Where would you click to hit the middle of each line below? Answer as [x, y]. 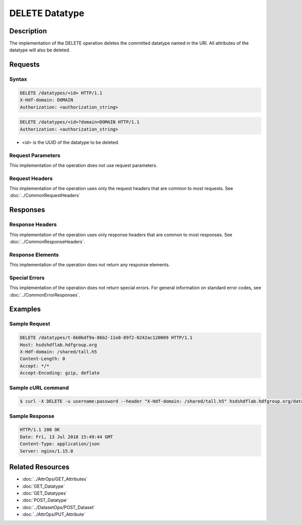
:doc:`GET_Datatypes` [45, 493]
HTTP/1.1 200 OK [40, 430]
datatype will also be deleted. [40, 50]
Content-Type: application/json [60, 444]
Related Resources [40, 467]
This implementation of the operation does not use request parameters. [83, 165]
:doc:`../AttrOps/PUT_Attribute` [54, 514]
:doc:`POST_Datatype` [45, 500]
